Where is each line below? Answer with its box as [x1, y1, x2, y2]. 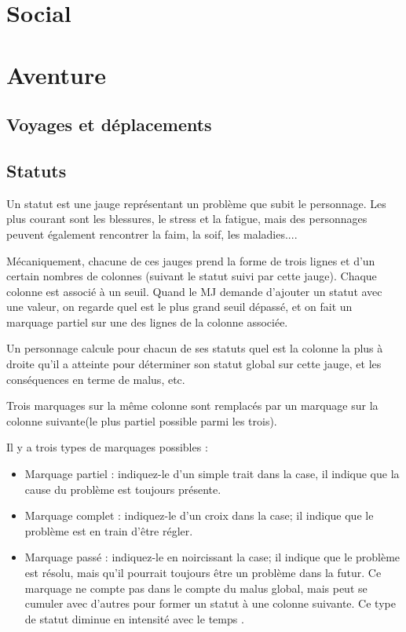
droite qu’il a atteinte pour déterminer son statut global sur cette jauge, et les [6, 356, 382, 372]
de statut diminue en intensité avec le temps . [24, 610, 244, 627]
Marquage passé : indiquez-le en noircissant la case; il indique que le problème [24, 549, 401, 565]
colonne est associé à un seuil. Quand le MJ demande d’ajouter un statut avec [6, 283, 382, 299]
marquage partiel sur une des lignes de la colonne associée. [6, 313, 288, 330]
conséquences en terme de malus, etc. [6, 371, 185, 387]
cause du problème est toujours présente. [24, 480, 221, 497]
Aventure [6, 58, 107, 90]
